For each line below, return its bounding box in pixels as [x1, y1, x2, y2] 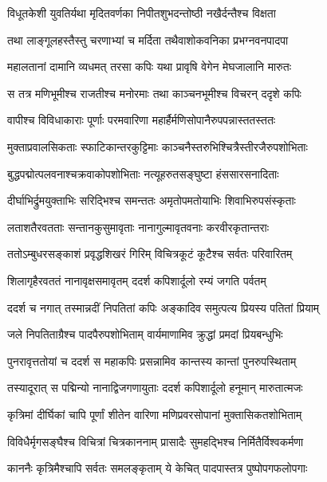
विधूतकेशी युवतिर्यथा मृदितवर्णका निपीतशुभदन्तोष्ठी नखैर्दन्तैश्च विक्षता [7, 5, 276, 21]
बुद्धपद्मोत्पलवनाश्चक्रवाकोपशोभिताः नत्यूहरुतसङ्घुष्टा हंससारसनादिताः [7, 165, 279, 182]
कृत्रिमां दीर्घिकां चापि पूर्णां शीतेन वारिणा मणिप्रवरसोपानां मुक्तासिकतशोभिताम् [7, 406, 302, 422]
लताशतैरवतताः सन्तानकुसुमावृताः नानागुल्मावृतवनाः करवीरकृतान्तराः [7, 218, 270, 235]
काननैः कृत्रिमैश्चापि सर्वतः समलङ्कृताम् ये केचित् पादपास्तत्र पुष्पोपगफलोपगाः [7, 460, 308, 476]
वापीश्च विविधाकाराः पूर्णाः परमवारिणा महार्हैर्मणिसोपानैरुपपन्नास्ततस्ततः [7, 112, 276, 128]
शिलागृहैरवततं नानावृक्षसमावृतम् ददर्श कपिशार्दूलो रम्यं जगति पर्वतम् [7, 272, 266, 288]
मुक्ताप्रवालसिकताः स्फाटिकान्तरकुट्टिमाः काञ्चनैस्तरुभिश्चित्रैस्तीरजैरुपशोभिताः [7, 138, 308, 155]
